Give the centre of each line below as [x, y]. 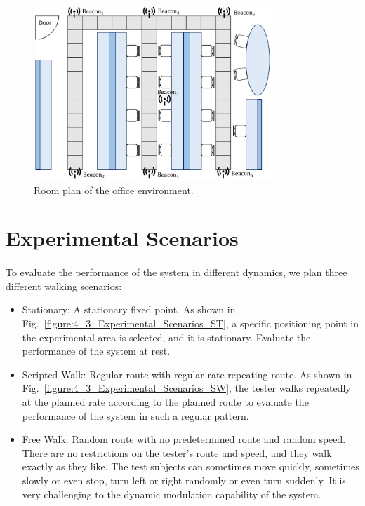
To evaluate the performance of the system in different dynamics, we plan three [177, 272]
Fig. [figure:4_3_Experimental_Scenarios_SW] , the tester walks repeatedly [186, 388]
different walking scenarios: [64, 286]
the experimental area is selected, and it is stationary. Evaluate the [166, 337]
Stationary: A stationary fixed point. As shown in [129, 309]
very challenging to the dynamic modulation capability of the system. [172, 494]
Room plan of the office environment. [114, 190]
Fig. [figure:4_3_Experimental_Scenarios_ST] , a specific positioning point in [190, 323]
